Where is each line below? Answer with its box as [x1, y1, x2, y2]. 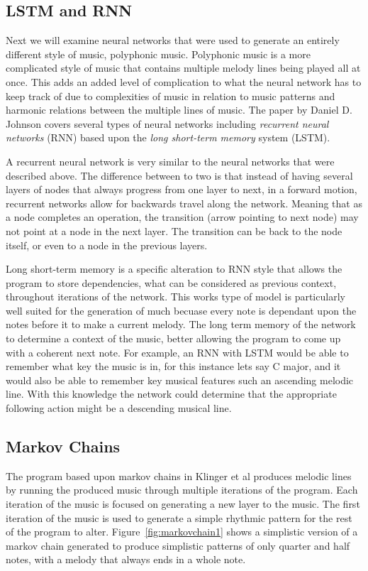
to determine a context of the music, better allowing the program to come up [6, 331, 341, 346]
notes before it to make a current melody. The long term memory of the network [6, 317, 356, 332]
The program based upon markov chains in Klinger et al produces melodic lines [6, 468, 352, 483]
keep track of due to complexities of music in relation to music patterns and [6, 88, 335, 103]
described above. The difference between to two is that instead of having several [6, 168, 353, 183]
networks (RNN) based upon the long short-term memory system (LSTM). [6, 130, 330, 145]
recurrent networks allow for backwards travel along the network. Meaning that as [6, 195, 362, 210]
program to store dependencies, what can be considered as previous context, [6, 275, 337, 290]
